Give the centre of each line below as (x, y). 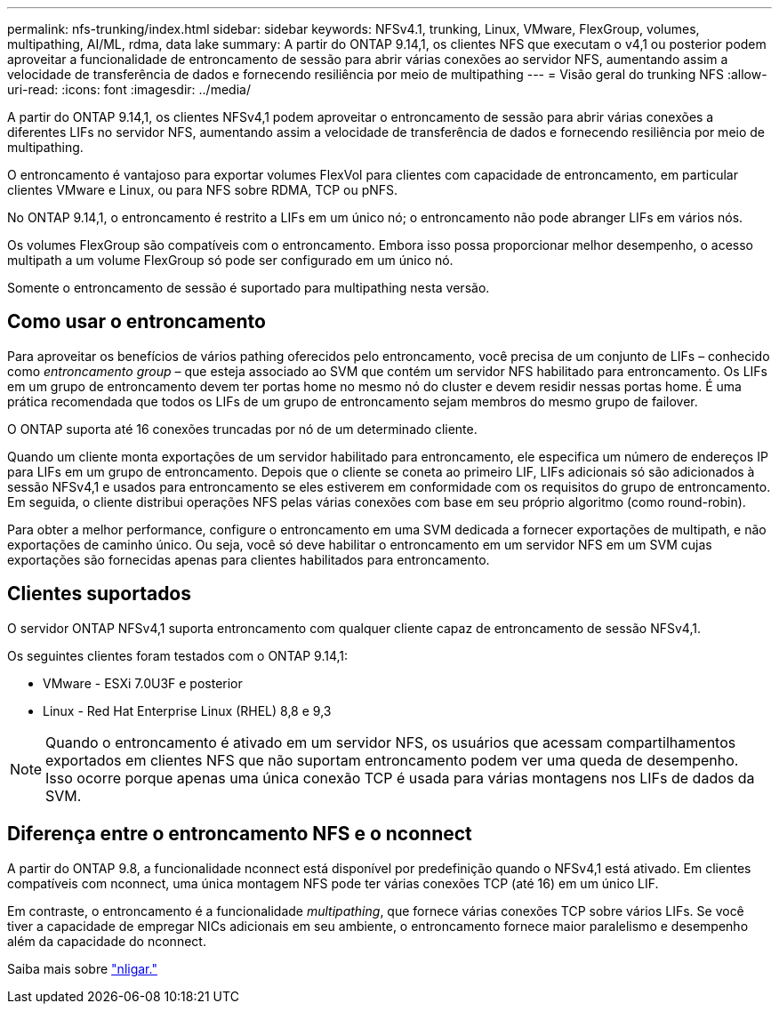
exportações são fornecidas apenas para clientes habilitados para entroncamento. (249, 559)
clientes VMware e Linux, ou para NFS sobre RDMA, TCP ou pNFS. (203, 190)
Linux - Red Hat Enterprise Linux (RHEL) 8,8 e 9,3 (187, 710)
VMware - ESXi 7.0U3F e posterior (143, 683)
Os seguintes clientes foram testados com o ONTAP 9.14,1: (178, 655)
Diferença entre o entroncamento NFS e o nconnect (240, 834)
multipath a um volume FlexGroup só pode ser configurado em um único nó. (230, 260)
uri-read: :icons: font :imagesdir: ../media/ (129, 89)
